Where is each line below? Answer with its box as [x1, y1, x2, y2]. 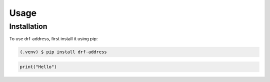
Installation [9, 22, 47, 31]
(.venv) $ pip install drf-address [19, 49, 107, 55]
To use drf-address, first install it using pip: [9, 36, 98, 42]
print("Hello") [19, 64, 57, 70]
